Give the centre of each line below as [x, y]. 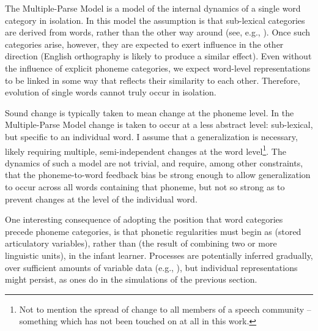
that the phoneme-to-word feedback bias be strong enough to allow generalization [158, 175]
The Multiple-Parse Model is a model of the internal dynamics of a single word [153, 8]
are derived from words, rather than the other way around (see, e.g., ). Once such [158, 32]
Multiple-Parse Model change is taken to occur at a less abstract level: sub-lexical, [159, 125]
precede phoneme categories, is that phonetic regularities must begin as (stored [153, 231]
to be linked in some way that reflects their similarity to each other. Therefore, [153, 80]
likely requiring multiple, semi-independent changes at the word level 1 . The [146, 150]
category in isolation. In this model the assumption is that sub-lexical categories [155, 20]
